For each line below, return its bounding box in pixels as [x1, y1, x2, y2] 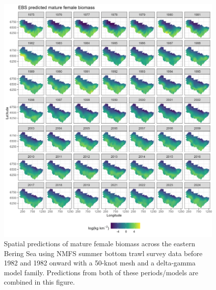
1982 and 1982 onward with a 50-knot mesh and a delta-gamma [4, 258, 196, 268]
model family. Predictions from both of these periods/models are [4, 267, 198, 277]
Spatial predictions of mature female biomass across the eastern [4, 238, 195, 249]
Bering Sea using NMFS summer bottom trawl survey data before [4, 248, 203, 258]
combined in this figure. [4, 277, 75, 287]
